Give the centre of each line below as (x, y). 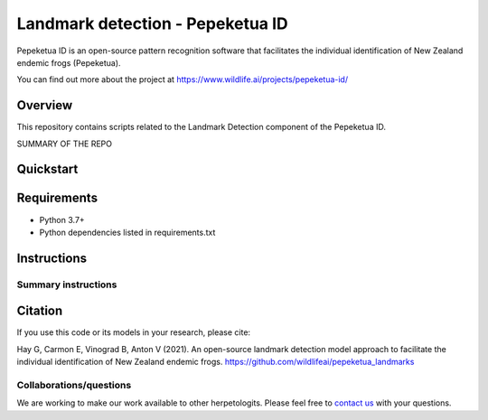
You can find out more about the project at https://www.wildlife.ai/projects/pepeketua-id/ (182, 79)
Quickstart (47, 169)
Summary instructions (67, 285)
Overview (45, 105)
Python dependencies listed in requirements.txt (127, 232)
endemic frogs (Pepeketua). (69, 62)
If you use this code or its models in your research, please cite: (134, 332)
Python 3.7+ (62, 219)
